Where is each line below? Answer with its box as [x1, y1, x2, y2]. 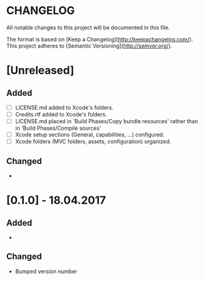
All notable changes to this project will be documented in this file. [6, 24, 171, 31]
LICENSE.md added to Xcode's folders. [15, 104, 114, 111]
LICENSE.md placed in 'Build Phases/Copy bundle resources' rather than [15, 118, 199, 125]
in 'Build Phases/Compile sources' [15, 124, 102, 132]
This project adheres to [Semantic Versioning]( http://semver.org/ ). [6, 42, 172, 49]
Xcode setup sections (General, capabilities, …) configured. [15, 131, 164, 138]
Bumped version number [15, 268, 77, 275]
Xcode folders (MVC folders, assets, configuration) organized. [15, 138, 172, 145]
